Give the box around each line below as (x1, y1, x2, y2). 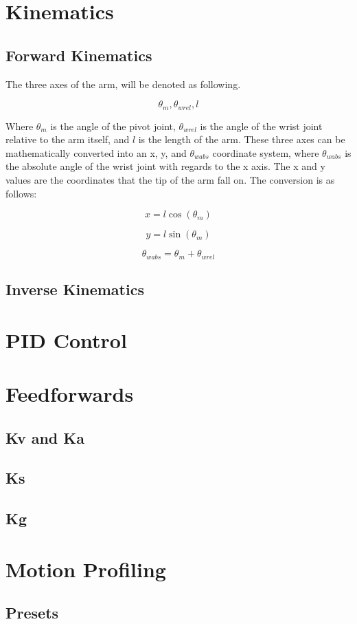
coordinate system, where (212, 145, 319, 160)
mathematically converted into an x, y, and (5, 145, 187, 160)
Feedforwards (5, 379, 134, 407)
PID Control (5, 325, 127, 354)
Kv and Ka (5, 427, 84, 448)
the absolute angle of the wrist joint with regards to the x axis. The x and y (5, 159, 325, 173)
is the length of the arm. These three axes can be (138, 132, 345, 147)
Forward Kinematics (5, 44, 152, 65)
